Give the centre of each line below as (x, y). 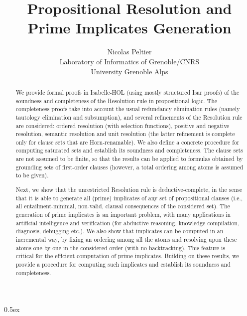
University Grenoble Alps (129, 71)
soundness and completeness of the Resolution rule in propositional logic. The (117, 100)
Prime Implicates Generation (129, 28)
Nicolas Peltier (129, 52)
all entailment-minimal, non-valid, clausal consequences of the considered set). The (123, 206)
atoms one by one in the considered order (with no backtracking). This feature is (121, 247)
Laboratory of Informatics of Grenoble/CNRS (129, 61)
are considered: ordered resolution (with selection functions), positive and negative (123, 125)
